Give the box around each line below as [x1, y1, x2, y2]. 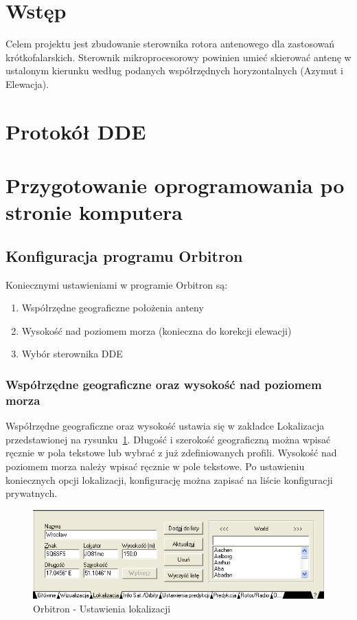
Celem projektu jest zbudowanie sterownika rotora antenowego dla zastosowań [5, 36, 335, 51]
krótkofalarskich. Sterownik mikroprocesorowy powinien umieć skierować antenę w [5, 49, 352, 64]
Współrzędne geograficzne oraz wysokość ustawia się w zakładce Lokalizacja [5, 419, 325, 433]
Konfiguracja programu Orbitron [5, 245, 243, 266]
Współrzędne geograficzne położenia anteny [21, 300, 204, 315]
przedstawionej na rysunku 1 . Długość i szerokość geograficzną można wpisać [5, 432, 331, 446]
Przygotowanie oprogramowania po [5, 171, 345, 199]
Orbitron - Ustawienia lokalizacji [33, 601, 171, 615]
